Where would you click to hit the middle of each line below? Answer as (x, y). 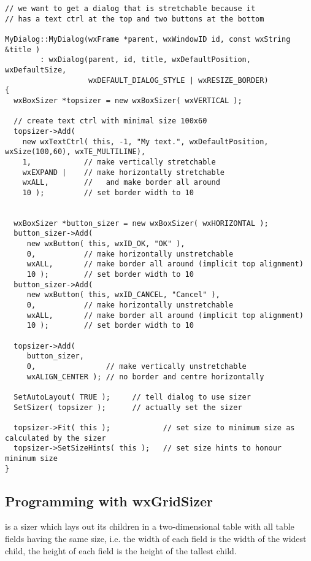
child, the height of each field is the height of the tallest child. (121, 550)
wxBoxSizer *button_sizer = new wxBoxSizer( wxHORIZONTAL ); (141, 223)
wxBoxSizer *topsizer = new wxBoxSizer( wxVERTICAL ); (128, 100)
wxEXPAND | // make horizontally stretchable (123, 172)
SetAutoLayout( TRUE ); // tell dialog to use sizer (132, 397)
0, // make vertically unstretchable (136, 366)
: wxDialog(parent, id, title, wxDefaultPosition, (145, 60)
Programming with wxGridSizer (109, 501)
